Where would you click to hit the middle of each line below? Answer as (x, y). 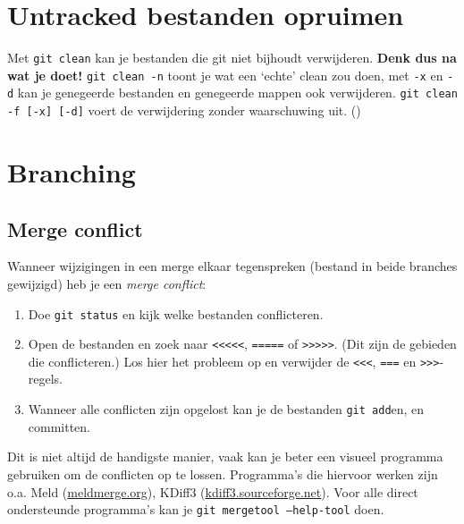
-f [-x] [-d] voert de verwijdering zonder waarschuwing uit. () (184, 110)
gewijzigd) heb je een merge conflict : (107, 283)
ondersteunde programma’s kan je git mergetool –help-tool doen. (196, 509)
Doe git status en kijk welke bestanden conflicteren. (176, 313)
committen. (59, 426)
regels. (46, 379)
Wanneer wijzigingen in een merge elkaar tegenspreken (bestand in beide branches (232, 266)
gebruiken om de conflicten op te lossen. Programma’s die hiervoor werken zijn (223, 473)
